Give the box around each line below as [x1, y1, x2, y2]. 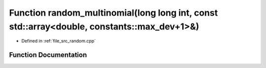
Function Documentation [9, 51, 87, 59]
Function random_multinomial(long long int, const [9, 7, 218, 18]
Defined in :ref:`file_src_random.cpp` [21, 38, 96, 44]
